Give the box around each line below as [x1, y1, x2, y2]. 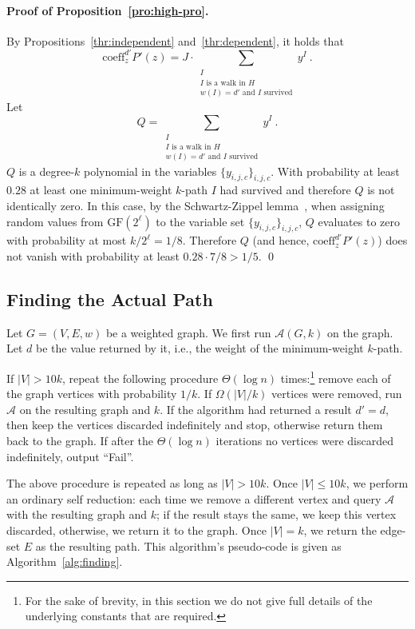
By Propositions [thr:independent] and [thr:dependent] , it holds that [6, 32, 344, 49]
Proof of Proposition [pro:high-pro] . [6, 2, 209, 18]
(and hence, [252, 232, 310, 249]
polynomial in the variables [84, 162, 217, 179]
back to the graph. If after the [6, 432, 154, 448]
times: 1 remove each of [280, 367, 391, 386]
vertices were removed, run [271, 385, 402, 402]
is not [367, 181, 395, 198]
